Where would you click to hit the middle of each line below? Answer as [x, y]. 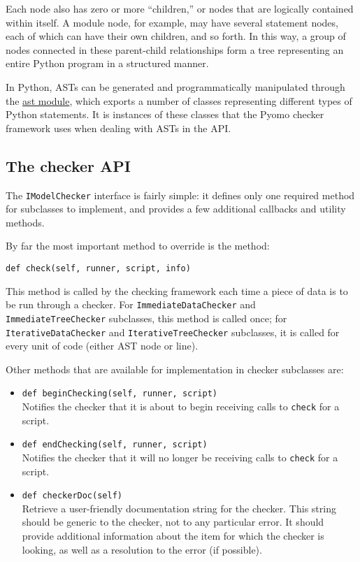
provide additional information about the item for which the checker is [173, 536]
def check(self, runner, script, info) [98, 268]
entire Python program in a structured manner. [107, 63]
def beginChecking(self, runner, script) [120, 394]
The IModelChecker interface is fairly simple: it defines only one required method [180, 195]
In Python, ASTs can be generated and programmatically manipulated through [175, 86]
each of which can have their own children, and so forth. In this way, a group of [176, 36]
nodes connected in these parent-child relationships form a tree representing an [175, 49]
